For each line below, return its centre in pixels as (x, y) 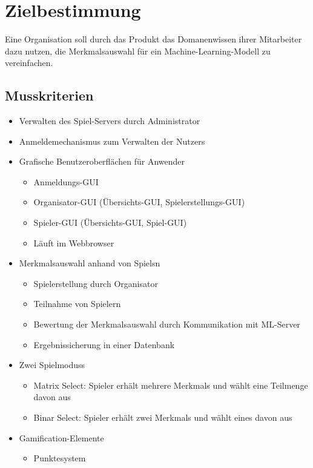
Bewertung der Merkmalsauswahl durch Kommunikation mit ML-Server (167, 324)
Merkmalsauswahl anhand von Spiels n (90, 263)
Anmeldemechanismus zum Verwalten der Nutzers (112, 141)
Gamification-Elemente (61, 437)
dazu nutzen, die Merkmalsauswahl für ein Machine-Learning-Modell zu (138, 51)
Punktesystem (60, 458)
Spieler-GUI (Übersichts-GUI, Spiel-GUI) (110, 222)
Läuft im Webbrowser (74, 242)
